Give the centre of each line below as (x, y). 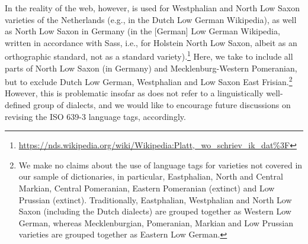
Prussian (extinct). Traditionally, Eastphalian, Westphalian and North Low (155, 199)
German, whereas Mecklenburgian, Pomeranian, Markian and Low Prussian (156, 222)
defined (18, 105)
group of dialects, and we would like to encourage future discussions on (162, 105)
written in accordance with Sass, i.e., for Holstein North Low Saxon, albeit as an (151, 42)
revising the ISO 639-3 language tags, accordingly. (95, 116)
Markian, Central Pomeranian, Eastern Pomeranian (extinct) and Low (147, 188)
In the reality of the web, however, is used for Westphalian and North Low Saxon (152, 8)
